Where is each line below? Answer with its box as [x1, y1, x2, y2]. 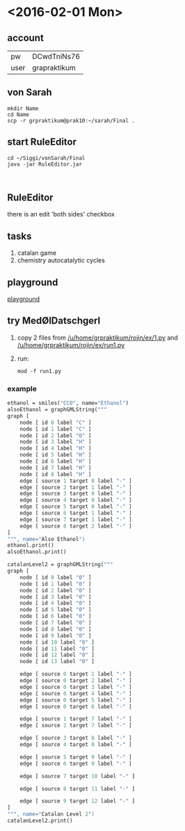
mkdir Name [7, 105, 39, 112]
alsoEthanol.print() [7, 548, 67, 555]
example [7, 383, 37, 393]
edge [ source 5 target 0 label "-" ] [19, 503, 132, 510]
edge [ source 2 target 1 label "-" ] [19, 484, 132, 491]
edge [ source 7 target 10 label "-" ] [19, 773, 136, 779]
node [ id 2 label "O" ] [19, 432, 92, 439]
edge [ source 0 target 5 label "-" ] [19, 697, 132, 704]
